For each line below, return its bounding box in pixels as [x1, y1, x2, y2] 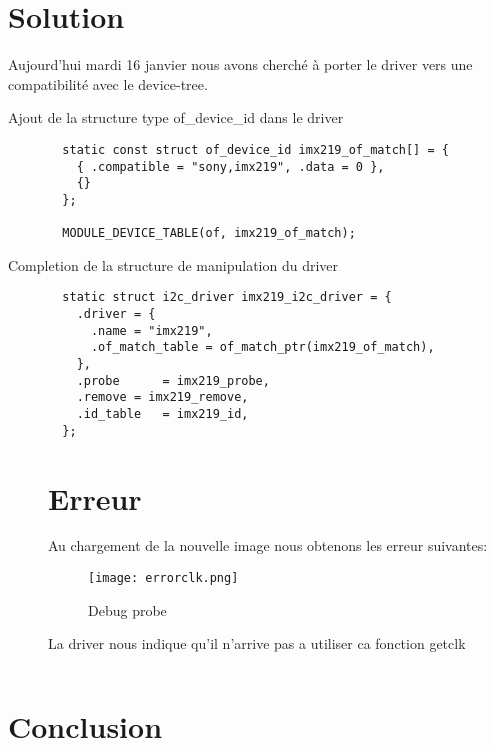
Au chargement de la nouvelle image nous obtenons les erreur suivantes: [48, 535, 488, 556]
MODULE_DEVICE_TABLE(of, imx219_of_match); [62, 226, 356, 241]
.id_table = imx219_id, [76, 407, 249, 422]
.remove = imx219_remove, [76, 390, 249, 405]
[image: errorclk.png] [88, 571, 239, 586]
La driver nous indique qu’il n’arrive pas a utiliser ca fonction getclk [48, 633, 466, 654]
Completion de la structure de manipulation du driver [8, 254, 339, 275]
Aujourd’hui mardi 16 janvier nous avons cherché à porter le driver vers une [8, 54, 473, 75]
